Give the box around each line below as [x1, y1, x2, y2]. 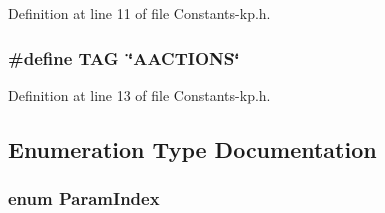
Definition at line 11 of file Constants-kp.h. [8, 3, 271, 23]
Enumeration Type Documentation [8, 133, 377, 164]
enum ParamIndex [8, 186, 160, 211]
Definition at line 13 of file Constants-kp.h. [8, 84, 271, 105]
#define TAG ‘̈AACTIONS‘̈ [8, 45, 240, 70]
